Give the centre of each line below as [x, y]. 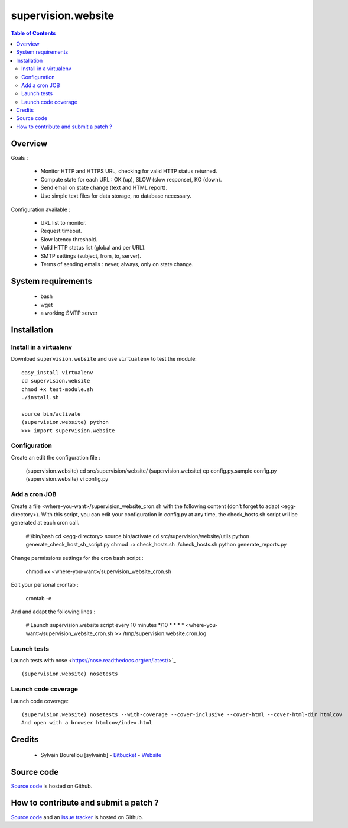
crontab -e [39, 598]
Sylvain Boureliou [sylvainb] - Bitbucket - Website [101, 755]
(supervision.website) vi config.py [67, 479]
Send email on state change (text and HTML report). [104, 187]
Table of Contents [33, 33]
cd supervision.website [56, 381]
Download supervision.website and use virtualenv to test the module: [104, 359]
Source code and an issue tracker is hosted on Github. [77, 817]
